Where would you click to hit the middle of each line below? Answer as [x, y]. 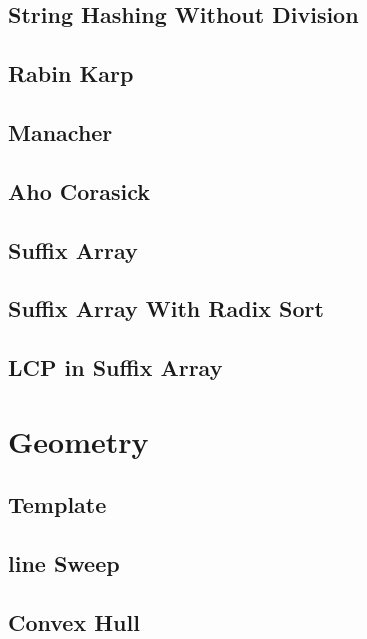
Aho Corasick [79, 190]
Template [57, 504]
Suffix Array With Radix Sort [166, 308]
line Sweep [64, 563]
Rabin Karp [71, 73]
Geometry [78, 440]
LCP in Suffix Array [115, 367]
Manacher [60, 131]
